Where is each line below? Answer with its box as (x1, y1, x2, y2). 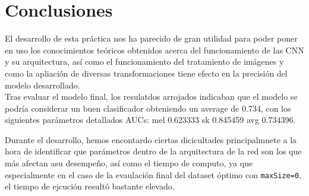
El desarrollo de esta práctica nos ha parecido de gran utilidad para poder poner (5, 32, 298, 45)
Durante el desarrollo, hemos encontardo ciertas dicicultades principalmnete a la (5, 133, 297, 146)
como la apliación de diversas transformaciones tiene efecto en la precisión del (5, 67, 288, 79)
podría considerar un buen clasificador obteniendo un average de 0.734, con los (5, 102, 291, 114)
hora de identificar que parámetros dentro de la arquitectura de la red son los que (5, 145, 302, 157)
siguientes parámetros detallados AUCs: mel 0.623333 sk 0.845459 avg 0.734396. (5, 113, 296, 126)
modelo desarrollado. (5, 78, 80, 91)
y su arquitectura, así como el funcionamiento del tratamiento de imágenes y (5, 55, 284, 68)
